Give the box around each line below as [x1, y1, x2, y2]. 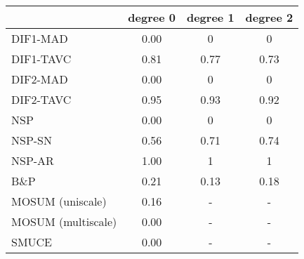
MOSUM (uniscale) [11, 193, 107, 209]
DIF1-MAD [11, 30, 68, 46]
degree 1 [186, 9, 234, 25]
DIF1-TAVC [11, 51, 72, 67]
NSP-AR [11, 152, 54, 168]
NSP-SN [11, 132, 53, 148]
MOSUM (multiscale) [11, 213, 117, 230]
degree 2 [245, 9, 293, 25]
